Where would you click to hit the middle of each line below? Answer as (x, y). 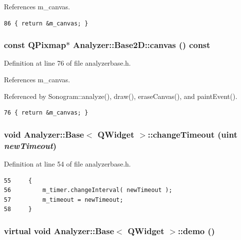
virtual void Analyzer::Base (59, 230)
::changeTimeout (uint (193, 134)
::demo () (196, 230)
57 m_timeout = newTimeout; (64, 200)
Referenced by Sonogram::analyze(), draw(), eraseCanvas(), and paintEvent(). (121, 96)
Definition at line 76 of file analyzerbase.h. (67, 63)
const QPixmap (35, 45)
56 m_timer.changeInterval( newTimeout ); (88, 190)
